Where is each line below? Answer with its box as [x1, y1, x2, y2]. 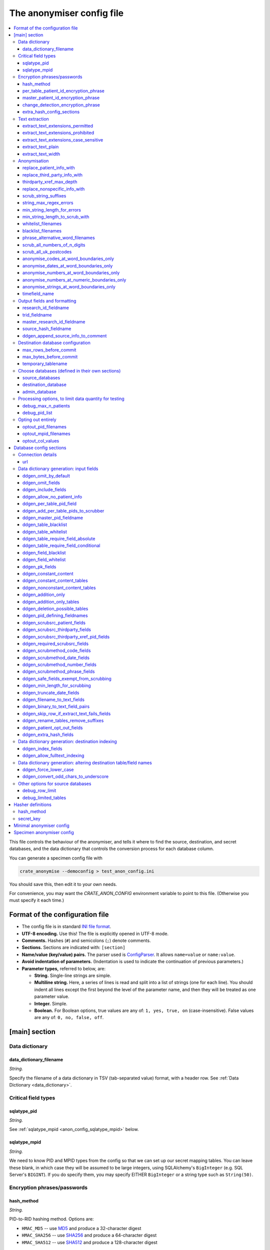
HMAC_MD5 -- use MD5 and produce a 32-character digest [21, 1225, 141, 1231]
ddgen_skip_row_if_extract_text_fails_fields [22, 710, 111, 716]
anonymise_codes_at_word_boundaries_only [22, 255, 114, 262]
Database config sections [13, 444, 66, 450]
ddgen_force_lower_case [22, 766, 74, 772]
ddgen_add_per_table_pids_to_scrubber [22, 507, 104, 513]
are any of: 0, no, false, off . [34, 1014, 104, 1020]
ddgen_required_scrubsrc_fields [22, 640, 89, 646]
